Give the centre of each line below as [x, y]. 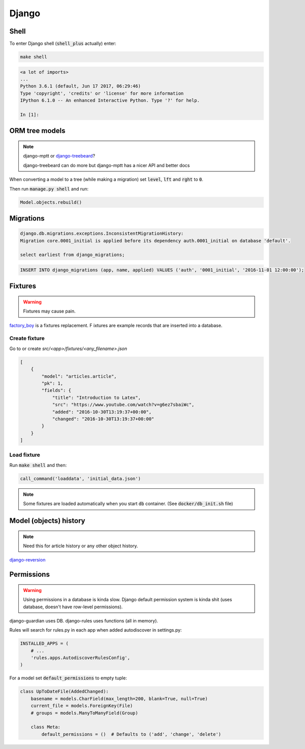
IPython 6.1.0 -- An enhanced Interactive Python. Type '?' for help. [110, 101]
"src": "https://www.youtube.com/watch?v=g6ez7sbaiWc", [123, 405]
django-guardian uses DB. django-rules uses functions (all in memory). [84, 620]
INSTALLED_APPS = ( [44, 644]
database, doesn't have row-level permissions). [73, 607]
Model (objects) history [47, 521]
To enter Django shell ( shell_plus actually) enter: [63, 44]
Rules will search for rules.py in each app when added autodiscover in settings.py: [96, 630]
